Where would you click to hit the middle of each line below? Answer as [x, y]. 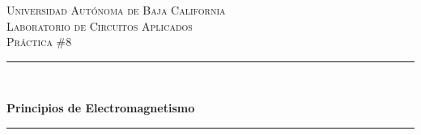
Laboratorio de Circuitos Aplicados [100, 25]
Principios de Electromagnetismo [101, 108]
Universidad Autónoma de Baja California [116, 10]
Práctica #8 [39, 42]
